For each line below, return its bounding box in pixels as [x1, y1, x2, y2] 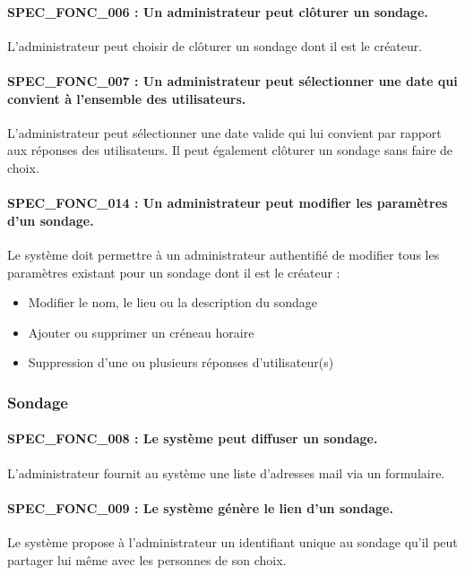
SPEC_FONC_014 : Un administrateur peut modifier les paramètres [7, 193, 448, 212]
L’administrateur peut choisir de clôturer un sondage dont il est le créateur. [7, 36, 423, 55]
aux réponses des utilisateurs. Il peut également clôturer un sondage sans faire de [7, 141, 453, 159]
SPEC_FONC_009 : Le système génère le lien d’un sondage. [7, 498, 393, 517]
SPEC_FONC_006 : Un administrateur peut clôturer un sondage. [7, 2, 428, 21]
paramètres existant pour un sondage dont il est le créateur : [7, 262, 340, 281]
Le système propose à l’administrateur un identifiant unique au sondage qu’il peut [7, 532, 458, 551]
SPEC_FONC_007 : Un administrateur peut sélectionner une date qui [7, 71, 458, 90]
